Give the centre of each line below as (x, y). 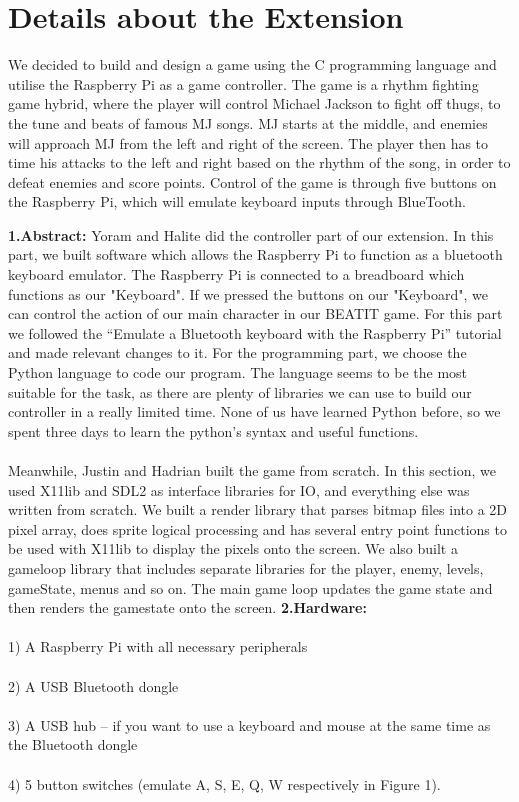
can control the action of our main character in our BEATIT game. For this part (255, 313)
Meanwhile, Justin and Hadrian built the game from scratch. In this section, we (252, 470)
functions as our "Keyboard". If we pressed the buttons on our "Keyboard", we (248, 293)
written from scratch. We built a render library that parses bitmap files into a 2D (257, 509)
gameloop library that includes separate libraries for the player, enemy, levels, (246, 567)
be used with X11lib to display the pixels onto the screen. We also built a (233, 548)
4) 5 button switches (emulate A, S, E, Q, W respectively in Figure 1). (224, 783)
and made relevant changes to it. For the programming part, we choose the (237, 352)
